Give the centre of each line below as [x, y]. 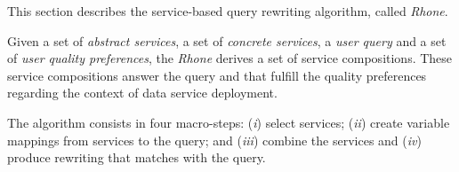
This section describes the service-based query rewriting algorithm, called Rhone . [228, 11]
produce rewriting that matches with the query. [137, 157]
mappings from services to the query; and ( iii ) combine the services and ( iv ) [214, 140]
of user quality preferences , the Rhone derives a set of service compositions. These [230, 58]
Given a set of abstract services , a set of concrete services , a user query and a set [227, 40]
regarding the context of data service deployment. [142, 93]
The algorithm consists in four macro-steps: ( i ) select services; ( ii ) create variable [229, 122]
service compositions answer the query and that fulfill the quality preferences [217, 75]
